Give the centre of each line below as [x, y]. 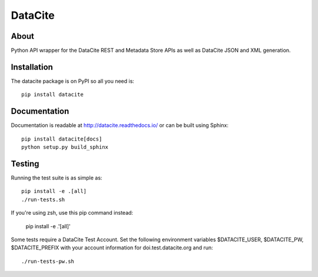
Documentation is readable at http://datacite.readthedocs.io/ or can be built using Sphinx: [120, 125]
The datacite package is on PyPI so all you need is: [73, 81]
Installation [32, 67]
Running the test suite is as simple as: [57, 178]
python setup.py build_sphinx [65, 147]
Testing [25, 164]
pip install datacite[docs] [62, 139]
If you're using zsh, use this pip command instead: [72, 213]
